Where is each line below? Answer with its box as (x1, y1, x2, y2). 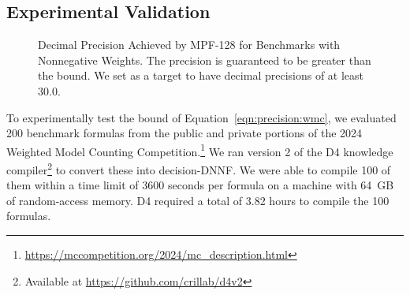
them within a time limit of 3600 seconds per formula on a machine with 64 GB (6, 177, 394, 193)
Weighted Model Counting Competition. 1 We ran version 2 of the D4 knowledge (6, 140, 393, 159)
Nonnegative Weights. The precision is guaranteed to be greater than (38, 51, 371, 68)
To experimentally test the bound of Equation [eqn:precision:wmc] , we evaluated (6, 109, 397, 125)
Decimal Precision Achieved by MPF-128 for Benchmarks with (38, 36, 341, 53)
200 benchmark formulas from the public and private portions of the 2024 (6, 125, 363, 141)
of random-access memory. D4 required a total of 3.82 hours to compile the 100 (6, 192, 389, 208)
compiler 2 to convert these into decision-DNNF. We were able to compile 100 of (6, 159, 391, 177)
